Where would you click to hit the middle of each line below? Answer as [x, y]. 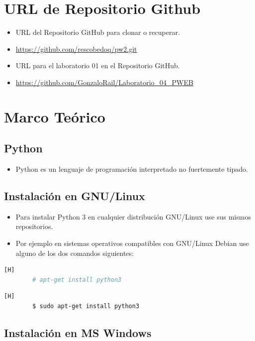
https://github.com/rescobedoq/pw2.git [76, 49]
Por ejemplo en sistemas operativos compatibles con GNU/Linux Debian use [132, 243]
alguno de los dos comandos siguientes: [75, 253]
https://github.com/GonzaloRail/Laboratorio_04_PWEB [104, 82]
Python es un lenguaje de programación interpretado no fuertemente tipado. [132, 169]
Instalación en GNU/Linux [75, 196]
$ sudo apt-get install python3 [86, 306]
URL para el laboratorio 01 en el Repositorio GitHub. [98, 65]
